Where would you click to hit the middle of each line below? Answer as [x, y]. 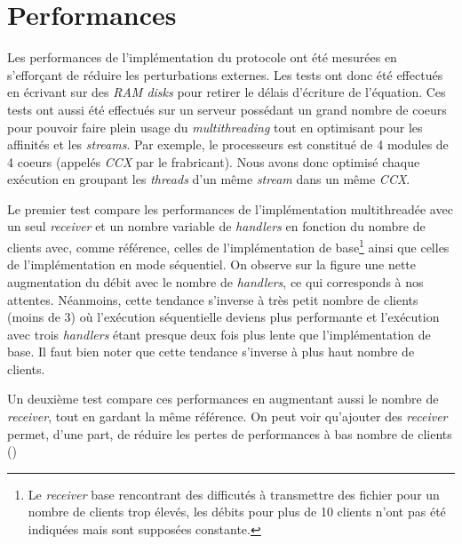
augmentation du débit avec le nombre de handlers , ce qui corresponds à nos [215, 281]
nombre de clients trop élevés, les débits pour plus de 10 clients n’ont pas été [237, 512]
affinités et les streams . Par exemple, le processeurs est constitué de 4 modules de [228, 144]
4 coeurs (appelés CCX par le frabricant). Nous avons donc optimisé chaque [214, 161]
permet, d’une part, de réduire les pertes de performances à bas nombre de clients [230, 433]
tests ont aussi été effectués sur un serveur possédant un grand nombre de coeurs [227, 109]
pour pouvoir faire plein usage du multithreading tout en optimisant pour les [215, 127]
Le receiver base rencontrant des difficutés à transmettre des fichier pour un [234, 494]
